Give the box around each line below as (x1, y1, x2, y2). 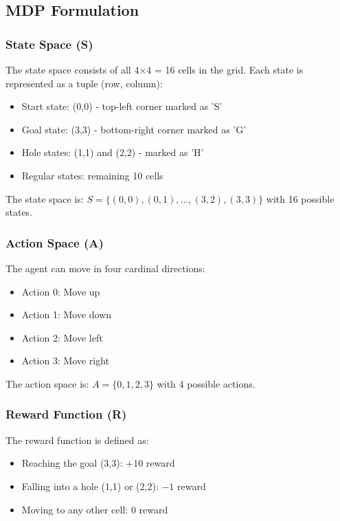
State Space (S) (5, 35, 93, 52)
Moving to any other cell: (21, 502, 128, 516)
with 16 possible (266, 191, 335, 206)
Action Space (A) (5, 234, 104, 251)
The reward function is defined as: (5, 432, 149, 447)
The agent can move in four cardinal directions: (5, 260, 205, 275)
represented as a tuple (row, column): (5, 76, 163, 90)
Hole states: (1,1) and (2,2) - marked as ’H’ (21, 145, 204, 159)
